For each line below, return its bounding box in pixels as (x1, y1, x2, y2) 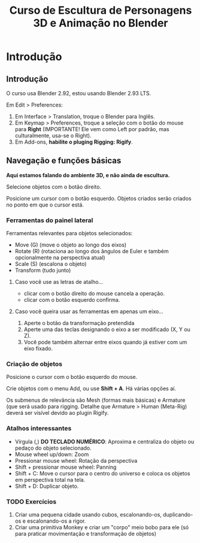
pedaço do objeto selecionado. (14, 444, 92, 451)
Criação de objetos (6, 360, 63, 368)
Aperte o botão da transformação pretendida (23, 320, 135, 327)
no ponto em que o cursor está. (6, 201, 84, 208)
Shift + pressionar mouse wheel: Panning (14, 463, 117, 471)
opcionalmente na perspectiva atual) (14, 254, 106, 261)
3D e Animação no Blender (33, 16, 168, 30)
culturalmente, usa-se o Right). (14, 132, 92, 139)
